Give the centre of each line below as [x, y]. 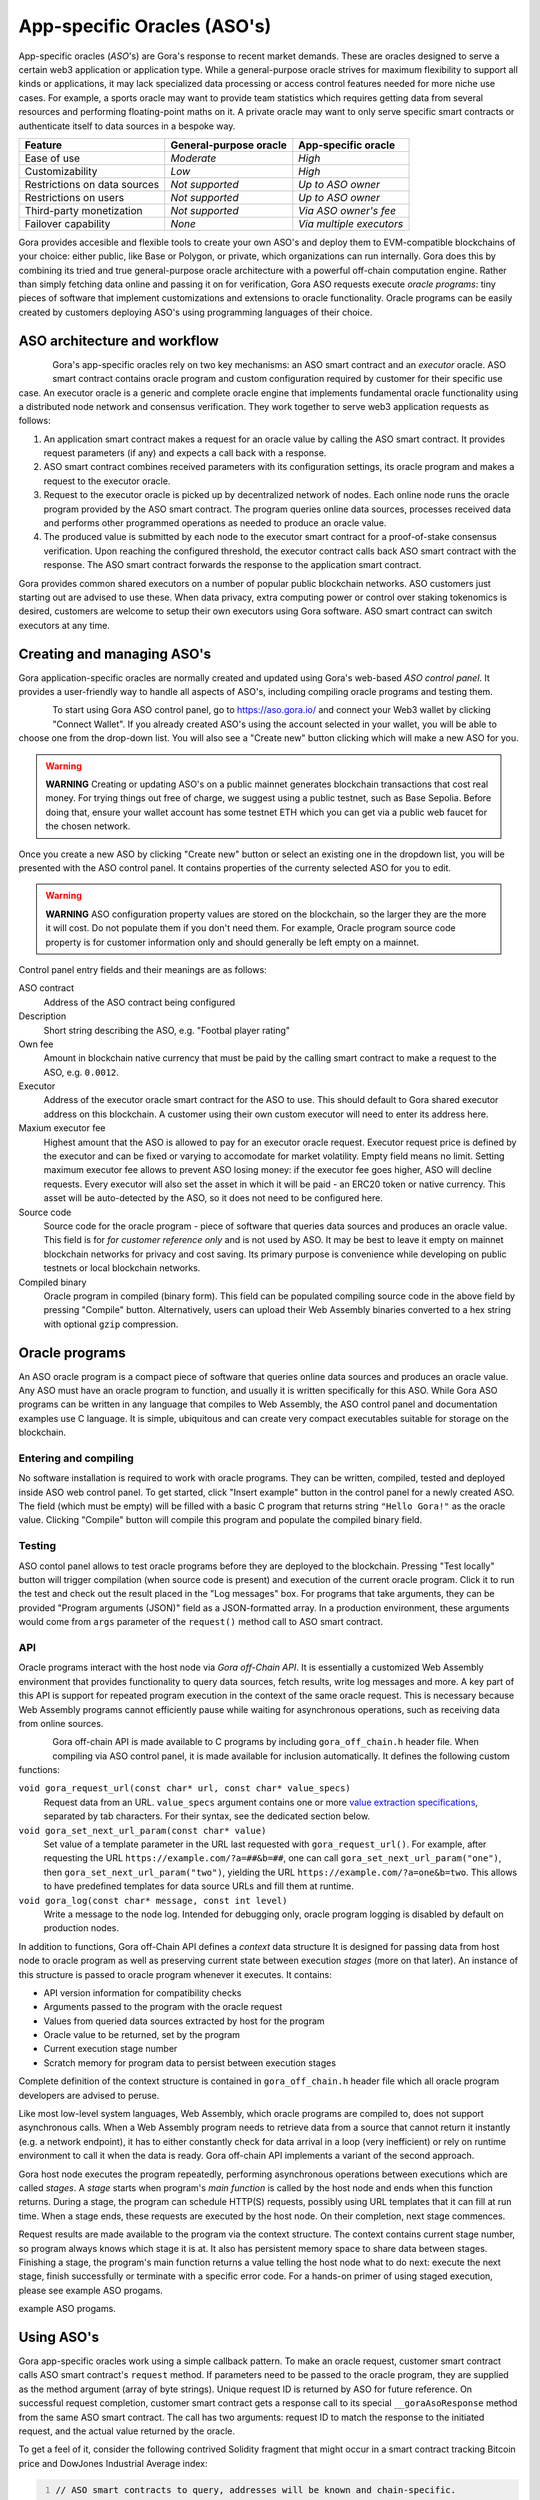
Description [42, 1016]
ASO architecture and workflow [118, 340]
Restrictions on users [74, 197]
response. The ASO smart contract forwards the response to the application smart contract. [232, 565]
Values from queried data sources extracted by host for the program [184, 2021]
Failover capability [67, 223]
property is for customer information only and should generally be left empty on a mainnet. [232, 942]
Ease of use [52, 158]
